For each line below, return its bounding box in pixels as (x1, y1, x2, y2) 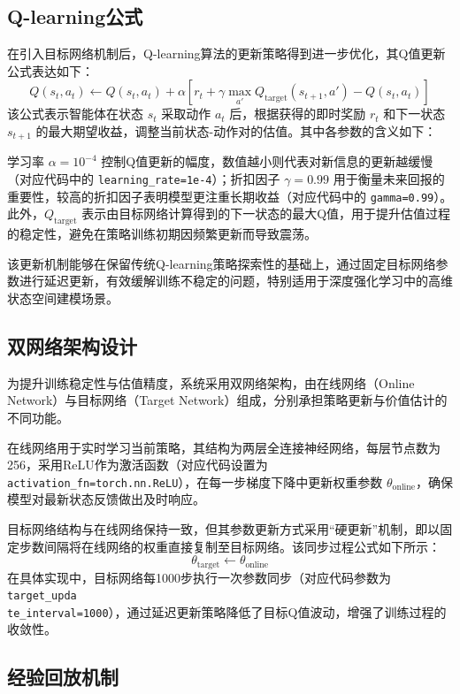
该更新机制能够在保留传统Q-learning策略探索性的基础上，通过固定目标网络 (7, 254, 436, 272)
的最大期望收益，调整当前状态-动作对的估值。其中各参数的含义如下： (35, 121, 437, 140)
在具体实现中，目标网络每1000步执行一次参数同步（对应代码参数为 (7, 568, 391, 586)
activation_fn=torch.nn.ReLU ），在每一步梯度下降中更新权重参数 (7, 472, 383, 491)
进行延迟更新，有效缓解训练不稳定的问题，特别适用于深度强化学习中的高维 (19, 271, 453, 290)
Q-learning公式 (7, 3, 143, 30)
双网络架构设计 (7, 332, 137, 359)
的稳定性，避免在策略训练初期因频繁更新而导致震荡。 (7, 225, 317, 243)
